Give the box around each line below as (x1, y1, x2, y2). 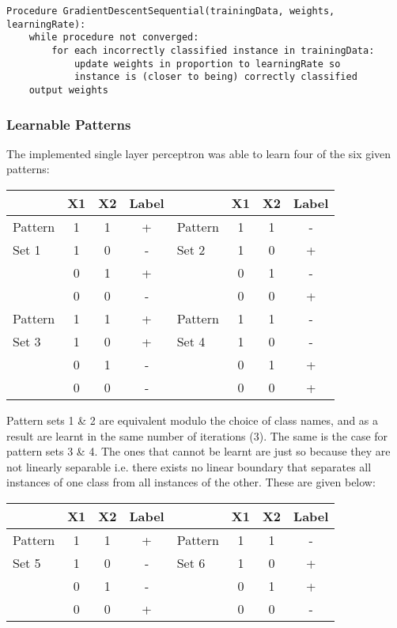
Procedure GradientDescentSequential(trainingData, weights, (6, 6, 335, 17)
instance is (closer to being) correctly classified (74, 71, 357, 83)
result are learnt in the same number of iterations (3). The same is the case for (6, 427, 388, 444)
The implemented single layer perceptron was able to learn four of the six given (6, 145, 391, 161)
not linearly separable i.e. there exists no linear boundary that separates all (6, 458, 372, 475)
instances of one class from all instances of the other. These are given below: (6, 474, 376, 490)
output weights (28, 84, 108, 96)
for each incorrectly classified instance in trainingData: (51, 44, 375, 56)
